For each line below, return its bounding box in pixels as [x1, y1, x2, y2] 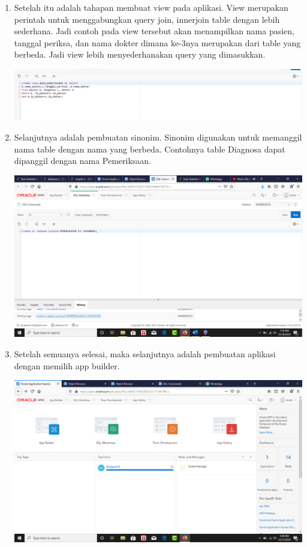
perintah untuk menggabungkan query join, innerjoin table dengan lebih [14, 13, 280, 25]
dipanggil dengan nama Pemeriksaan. [14, 154, 152, 167]
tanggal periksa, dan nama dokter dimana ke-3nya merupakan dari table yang [14, 36, 301, 49]
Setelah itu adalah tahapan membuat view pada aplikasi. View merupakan [14, 1, 288, 13]
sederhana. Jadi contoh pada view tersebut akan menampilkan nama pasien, [14, 25, 294, 37]
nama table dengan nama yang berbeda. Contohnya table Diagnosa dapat [14, 142, 285, 155]
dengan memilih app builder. [14, 359, 120, 372]
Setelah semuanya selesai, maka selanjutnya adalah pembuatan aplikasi [14, 347, 276, 360]
